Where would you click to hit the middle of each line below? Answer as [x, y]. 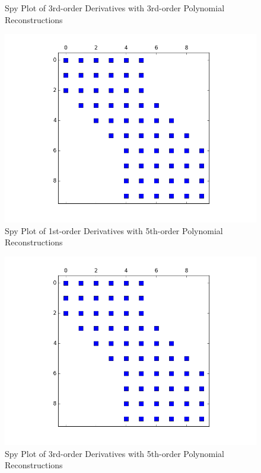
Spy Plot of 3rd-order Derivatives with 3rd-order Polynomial [115, 8]
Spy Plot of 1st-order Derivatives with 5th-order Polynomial [114, 230]
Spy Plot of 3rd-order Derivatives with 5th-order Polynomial [114, 453]
